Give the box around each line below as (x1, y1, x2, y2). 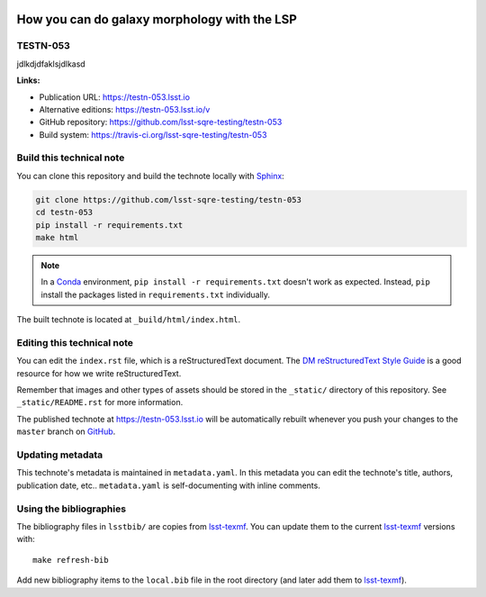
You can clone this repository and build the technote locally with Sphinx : (16, 170, 285, 181)
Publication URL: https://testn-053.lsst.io (39, 91, 191, 103)
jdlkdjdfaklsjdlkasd (16, 59, 85, 69)
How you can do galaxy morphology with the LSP (16, 12, 297, 27)
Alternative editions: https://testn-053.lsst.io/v (39, 104, 211, 114)
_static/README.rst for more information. (16, 397, 184, 408)
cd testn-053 (35, 207, 94, 218)
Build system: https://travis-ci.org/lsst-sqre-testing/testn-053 (39, 129, 267, 140)
